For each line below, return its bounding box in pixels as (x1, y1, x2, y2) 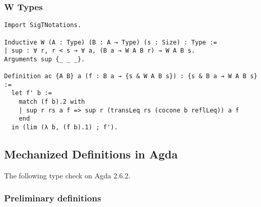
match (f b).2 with (18, 98, 85, 106)
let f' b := (11, 89, 52, 97)
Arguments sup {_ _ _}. (4, 55, 85, 63)
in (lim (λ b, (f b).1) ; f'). (11, 124, 118, 131)
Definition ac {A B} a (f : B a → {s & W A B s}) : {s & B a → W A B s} (4, 73, 257, 80)
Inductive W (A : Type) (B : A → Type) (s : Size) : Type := (4, 38, 217, 46)
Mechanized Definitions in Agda (4, 146, 178, 162)
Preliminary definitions (4, 192, 102, 204)
